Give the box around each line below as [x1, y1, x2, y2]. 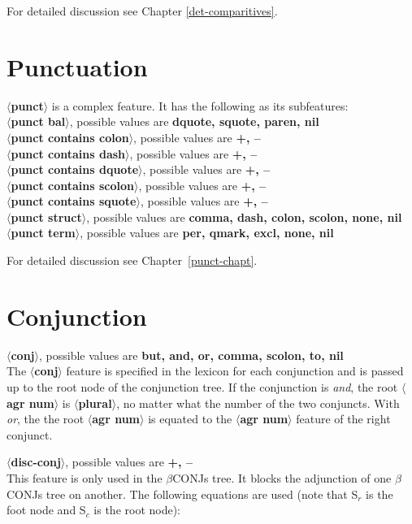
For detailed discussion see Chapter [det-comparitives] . [7, 2, 278, 19]
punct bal [11, 113, 66, 130]
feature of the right [296, 410, 391, 427]
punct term [11, 224, 76, 241]
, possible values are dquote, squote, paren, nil [69, 113, 319, 130]
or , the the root [7, 410, 85, 427]
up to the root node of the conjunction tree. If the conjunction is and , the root [7, 378, 398, 395]
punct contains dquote [11, 161, 139, 178]
